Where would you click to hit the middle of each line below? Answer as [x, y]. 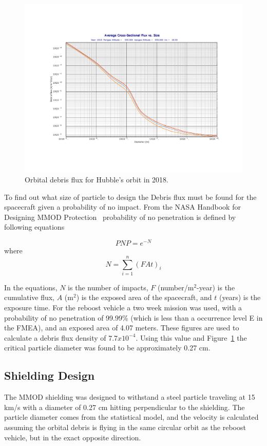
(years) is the [240, 297]
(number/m [176, 287]
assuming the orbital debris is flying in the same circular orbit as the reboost [125, 427]
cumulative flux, [30, 297]
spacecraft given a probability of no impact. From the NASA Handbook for [122, 207]
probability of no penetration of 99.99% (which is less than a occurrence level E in [133, 317]
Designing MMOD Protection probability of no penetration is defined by [120, 217]
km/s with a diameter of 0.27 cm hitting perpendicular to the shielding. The [125, 407]
